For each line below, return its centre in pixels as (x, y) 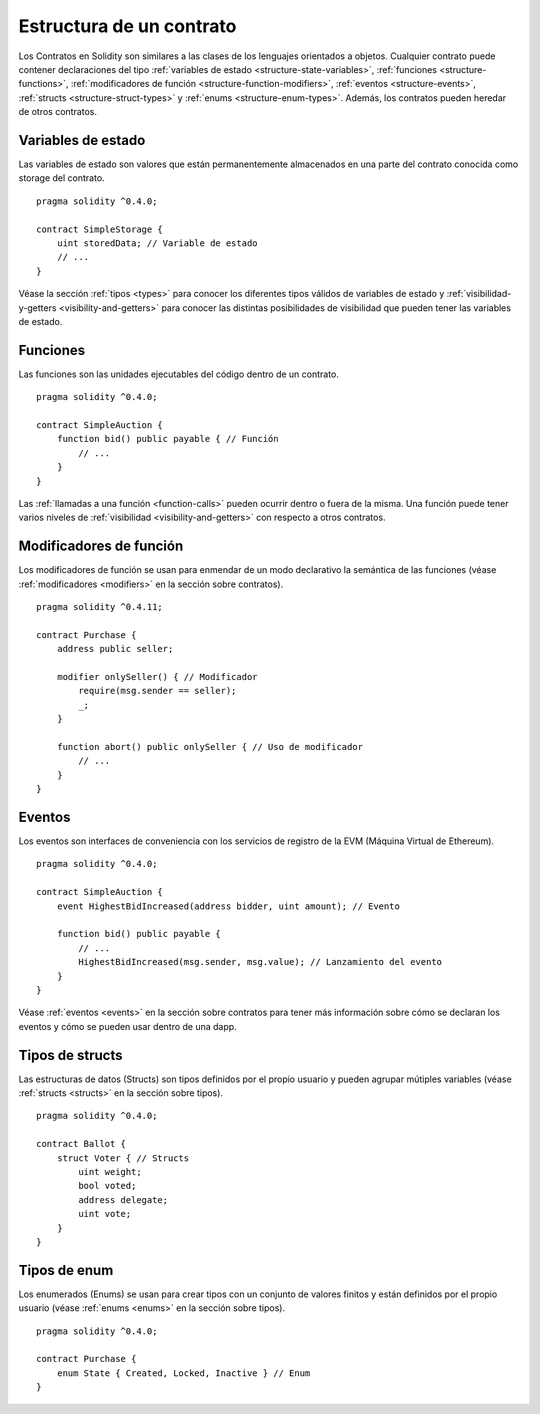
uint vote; (105, 1214)
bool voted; (107, 1186)
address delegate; (123, 1199)
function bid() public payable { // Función (167, 439)
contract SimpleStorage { (100, 229)
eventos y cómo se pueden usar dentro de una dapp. (127, 1026)
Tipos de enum (66, 1270)
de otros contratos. (58, 112)
